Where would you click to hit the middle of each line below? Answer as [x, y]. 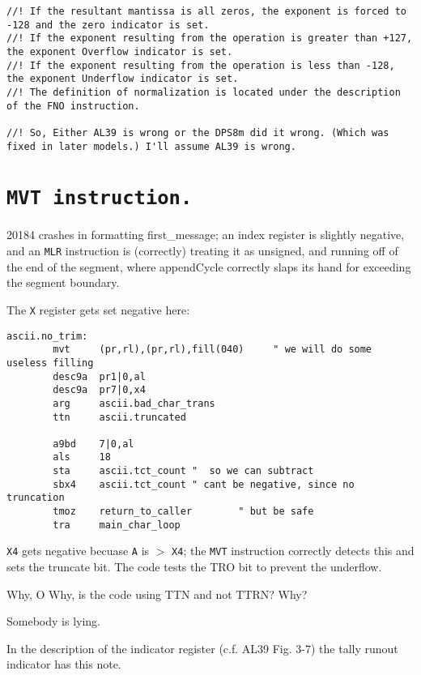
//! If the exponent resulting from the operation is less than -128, [201, 65]
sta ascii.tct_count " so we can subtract [183, 471]
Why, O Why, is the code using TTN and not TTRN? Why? [157, 594]
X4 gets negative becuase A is [78, 551]
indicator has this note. [64, 664]
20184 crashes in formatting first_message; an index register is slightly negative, [206, 235]
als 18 [82, 457]
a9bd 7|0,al [94, 444]
